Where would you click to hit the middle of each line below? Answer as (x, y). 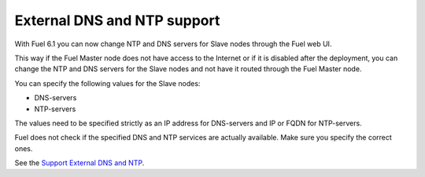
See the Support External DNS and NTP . (79, 163)
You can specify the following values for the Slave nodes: (107, 83)
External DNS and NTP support (117, 20)
